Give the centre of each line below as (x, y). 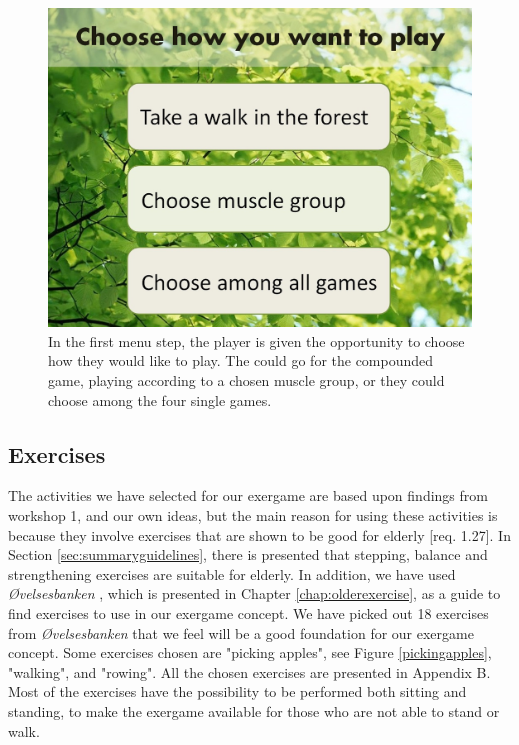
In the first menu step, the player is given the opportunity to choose (256, 340)
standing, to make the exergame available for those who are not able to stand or (254, 710)
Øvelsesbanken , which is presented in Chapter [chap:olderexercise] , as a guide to (254, 593)
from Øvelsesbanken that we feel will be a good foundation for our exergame (241, 632)
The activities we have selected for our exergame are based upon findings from (248, 495)
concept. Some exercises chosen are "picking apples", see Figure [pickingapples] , (250, 652)
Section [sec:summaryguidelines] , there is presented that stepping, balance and (248, 554)
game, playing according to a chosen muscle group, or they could (246, 380)
